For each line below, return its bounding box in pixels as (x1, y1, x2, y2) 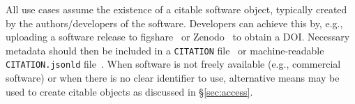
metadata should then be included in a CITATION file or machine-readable (6, 43, 324, 57)
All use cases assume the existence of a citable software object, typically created (6, 2, 347, 16)
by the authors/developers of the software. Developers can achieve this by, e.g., (6, 15, 343, 30)
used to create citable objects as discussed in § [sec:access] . (6, 84, 253, 98)
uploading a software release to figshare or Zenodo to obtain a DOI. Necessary (6, 29, 350, 44)
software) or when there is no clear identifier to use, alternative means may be (6, 70, 340, 85)
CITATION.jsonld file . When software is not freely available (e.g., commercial (6, 57, 341, 71)
